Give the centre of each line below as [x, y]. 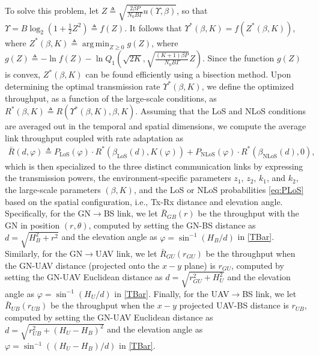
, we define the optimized [248, 86]
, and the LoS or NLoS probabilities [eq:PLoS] [219, 190]
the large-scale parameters [53, 190]
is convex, [23, 74]
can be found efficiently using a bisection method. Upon [188, 74]
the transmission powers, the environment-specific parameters [118, 178]
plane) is [200, 265]
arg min [96, 44]
